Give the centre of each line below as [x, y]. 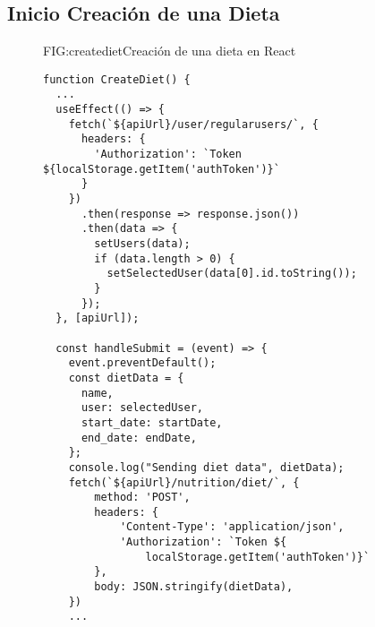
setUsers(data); [142, 244]
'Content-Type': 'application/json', [232, 527]
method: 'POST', [142, 498]
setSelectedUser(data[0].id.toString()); [232, 274]
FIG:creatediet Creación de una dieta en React [170, 51]
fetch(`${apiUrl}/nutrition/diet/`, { [184, 482]
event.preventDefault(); [142, 363]
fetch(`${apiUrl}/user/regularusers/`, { [193, 124]
